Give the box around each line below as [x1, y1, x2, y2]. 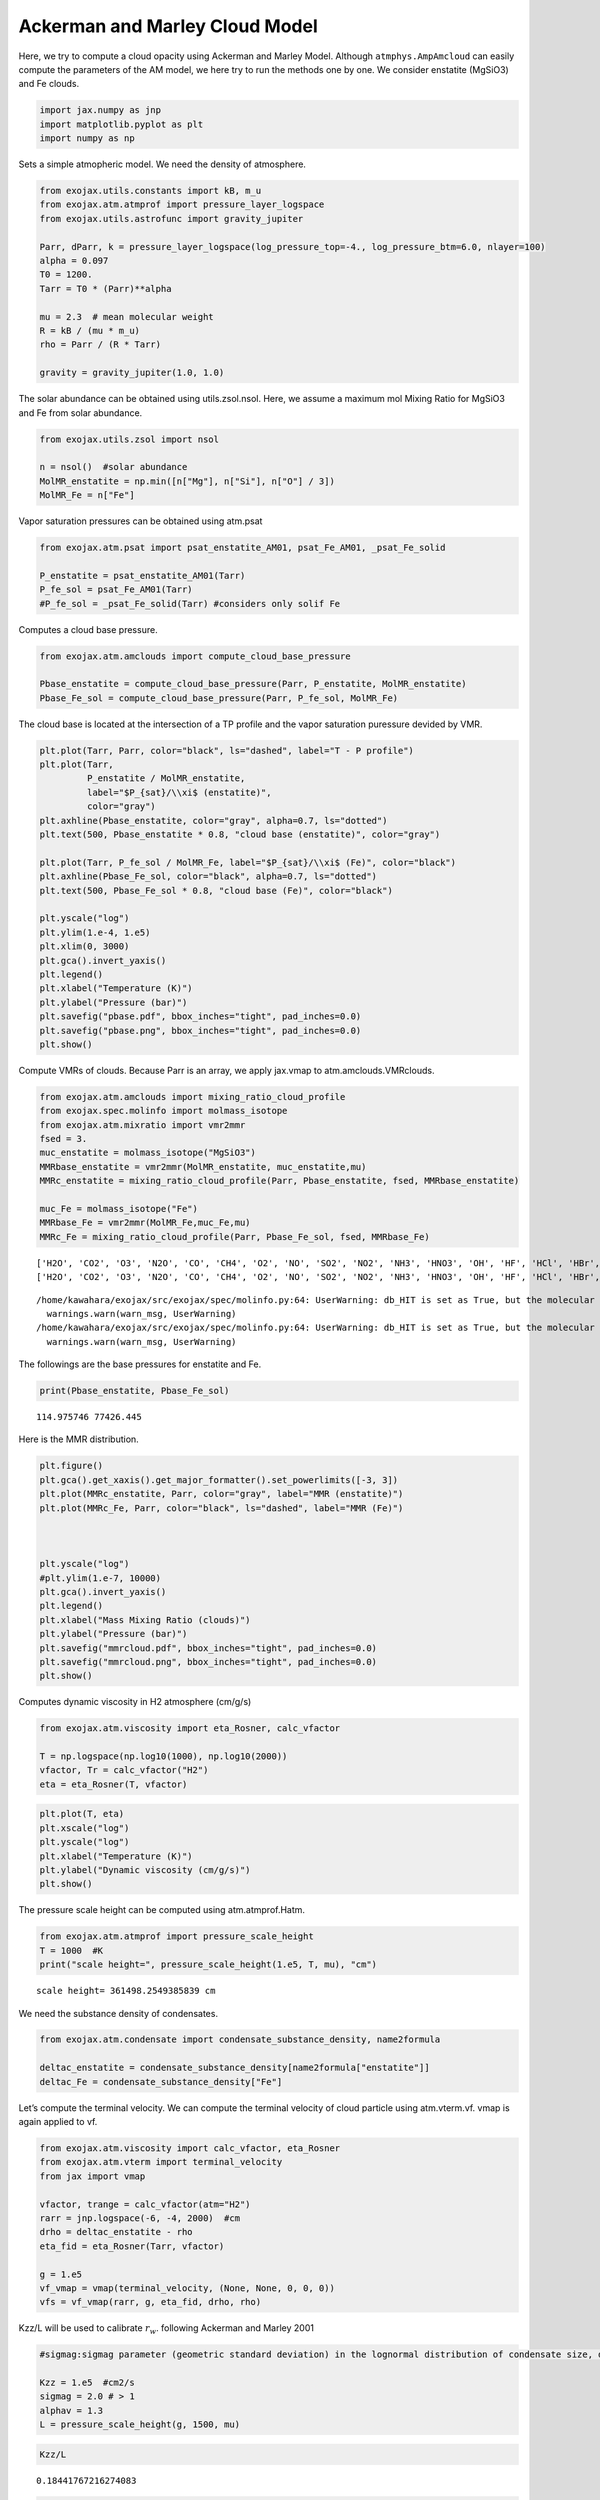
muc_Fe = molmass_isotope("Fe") [39, 1203, 199, 1214]
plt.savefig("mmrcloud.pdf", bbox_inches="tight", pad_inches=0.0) [39, 1642, 378, 1654]
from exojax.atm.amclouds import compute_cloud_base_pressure [39, 650, 351, 662]
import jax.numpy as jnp [39, 105, 162, 116]
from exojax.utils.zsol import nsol [39, 433, 220, 445]
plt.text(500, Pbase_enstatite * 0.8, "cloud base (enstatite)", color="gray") [39, 829, 441, 840]
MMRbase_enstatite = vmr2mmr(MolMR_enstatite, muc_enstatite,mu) [39, 1161, 367, 1172]
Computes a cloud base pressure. [18, 623, 159, 635]
